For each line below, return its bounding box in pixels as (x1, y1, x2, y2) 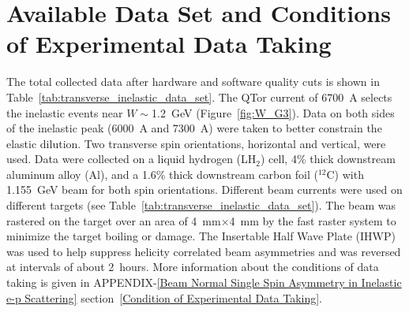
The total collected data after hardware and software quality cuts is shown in (6, 73, 380, 90)
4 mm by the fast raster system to (229, 212, 396, 228)
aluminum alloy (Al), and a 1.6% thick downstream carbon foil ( (6, 165, 318, 182)
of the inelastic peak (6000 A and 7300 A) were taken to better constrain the (6, 120, 382, 136)
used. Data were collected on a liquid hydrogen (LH (6, 150, 257, 167)
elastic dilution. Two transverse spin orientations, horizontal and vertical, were (6, 135, 386, 151)
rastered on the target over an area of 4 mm (6, 212, 221, 228)
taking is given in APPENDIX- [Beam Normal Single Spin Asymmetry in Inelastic (6, 274, 402, 291)
